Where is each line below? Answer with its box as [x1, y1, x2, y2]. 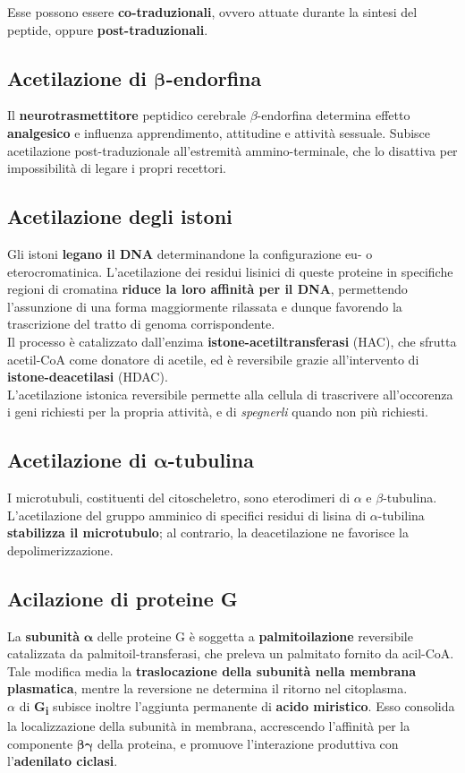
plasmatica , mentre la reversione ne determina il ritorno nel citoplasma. [7, 679, 408, 698]
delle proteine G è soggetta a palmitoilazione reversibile [97, 626, 413, 645]
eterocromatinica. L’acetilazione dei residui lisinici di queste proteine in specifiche [7, 262, 453, 280]
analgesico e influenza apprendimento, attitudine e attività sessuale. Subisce [7, 123, 431, 142]
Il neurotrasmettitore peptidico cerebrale [7, 106, 246, 125]
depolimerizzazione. [7, 540, 114, 559]
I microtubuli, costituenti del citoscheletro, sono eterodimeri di [7, 488, 351, 507]
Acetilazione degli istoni [7, 202, 232, 230]
